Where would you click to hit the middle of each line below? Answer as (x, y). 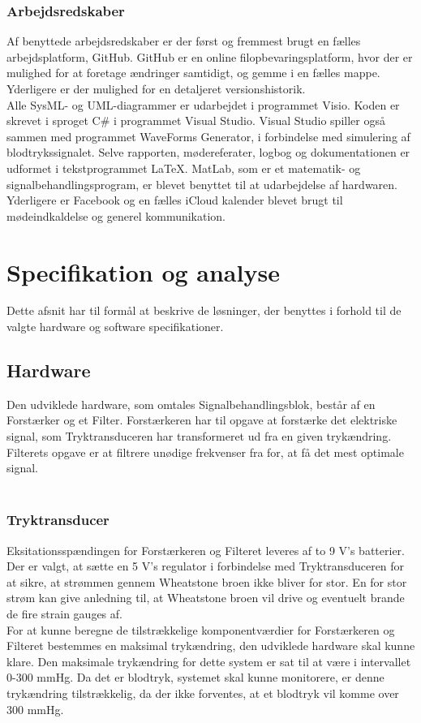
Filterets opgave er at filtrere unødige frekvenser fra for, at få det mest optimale (205, 452)
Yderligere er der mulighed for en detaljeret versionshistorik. (156, 88)
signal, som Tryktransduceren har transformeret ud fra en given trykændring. (199, 436)
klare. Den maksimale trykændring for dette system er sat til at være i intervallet (209, 661)
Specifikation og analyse (143, 271)
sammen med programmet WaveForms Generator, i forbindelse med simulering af (208, 136)
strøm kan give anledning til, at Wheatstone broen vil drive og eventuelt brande (206, 598)
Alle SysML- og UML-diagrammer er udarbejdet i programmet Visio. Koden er (203, 104)
